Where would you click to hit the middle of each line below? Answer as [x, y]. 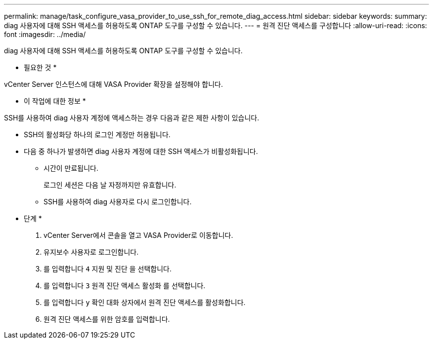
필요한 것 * [40, 67]
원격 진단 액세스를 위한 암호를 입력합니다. [107, 319]
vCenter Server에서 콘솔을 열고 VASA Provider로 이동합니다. [138, 235]
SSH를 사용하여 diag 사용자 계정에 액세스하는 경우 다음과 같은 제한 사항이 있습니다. [132, 118]
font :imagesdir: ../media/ [45, 34]
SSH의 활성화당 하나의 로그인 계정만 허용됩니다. [97, 134]
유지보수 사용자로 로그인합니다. [91, 252]
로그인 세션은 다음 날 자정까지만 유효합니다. [110, 185]
